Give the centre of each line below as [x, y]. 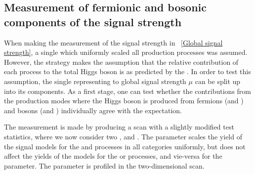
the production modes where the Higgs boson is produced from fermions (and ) [124, 101]
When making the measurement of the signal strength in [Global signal [113, 42]
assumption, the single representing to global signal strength [95, 81]
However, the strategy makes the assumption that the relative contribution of [121, 62]
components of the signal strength [93, 22]
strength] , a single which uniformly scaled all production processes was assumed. [126, 52]
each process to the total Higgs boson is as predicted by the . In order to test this [127, 71]
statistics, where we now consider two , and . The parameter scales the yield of [123, 136]
